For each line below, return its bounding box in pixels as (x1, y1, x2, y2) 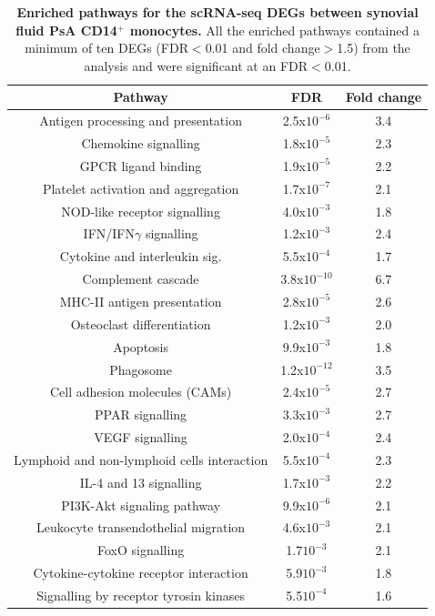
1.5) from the (337, 38, 410, 57)
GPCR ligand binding (79, 156, 202, 175)
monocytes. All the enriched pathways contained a (129, 20, 420, 39)
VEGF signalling (94, 428, 187, 447)
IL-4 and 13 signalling (79, 472, 202, 491)
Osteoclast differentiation (70, 314, 211, 333)
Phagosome (109, 359, 172, 379)
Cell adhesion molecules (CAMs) (49, 382, 232, 401)
